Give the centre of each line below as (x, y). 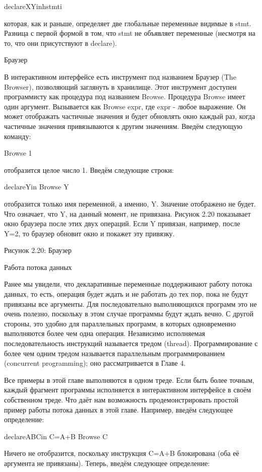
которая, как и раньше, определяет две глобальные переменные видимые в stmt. (128, 23)
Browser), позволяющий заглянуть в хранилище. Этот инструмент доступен (120, 86)
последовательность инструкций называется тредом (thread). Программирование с (131, 343)
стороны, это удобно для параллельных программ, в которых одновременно (120, 323)
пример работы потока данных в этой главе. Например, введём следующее (118, 409)
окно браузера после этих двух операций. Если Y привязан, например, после (122, 223)
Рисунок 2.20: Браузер (38, 250)
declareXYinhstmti (33, 6)
